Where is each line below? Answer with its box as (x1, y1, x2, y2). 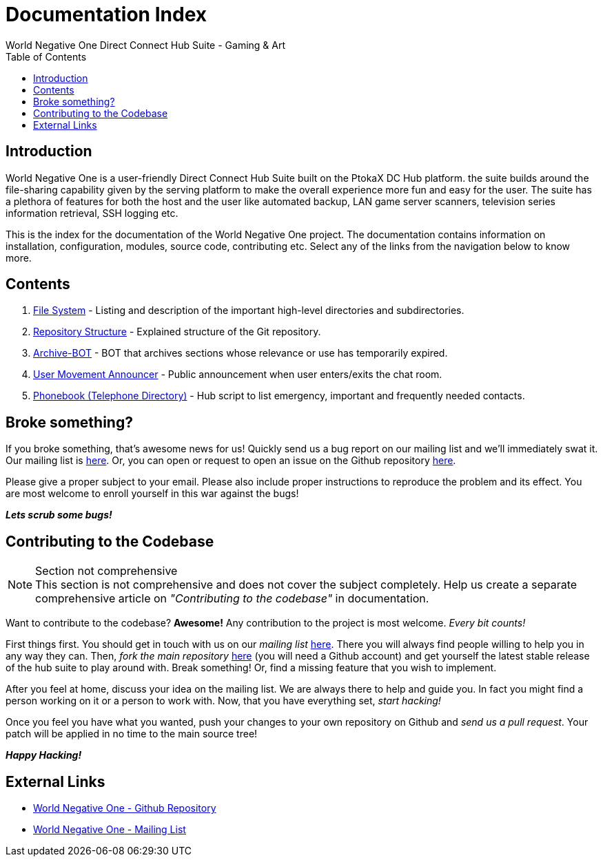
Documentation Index (6, 3, 207, 26)
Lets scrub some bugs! (6, 509, 112, 521)
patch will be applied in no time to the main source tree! (6, 728, 258, 740)
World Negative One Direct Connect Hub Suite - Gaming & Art (6, 39, 286, 51)
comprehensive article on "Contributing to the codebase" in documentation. (35, 591, 429, 606)
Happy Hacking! (6, 749, 82, 761)
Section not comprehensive (35, 564, 178, 578)
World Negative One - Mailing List (33, 823, 186, 835)
